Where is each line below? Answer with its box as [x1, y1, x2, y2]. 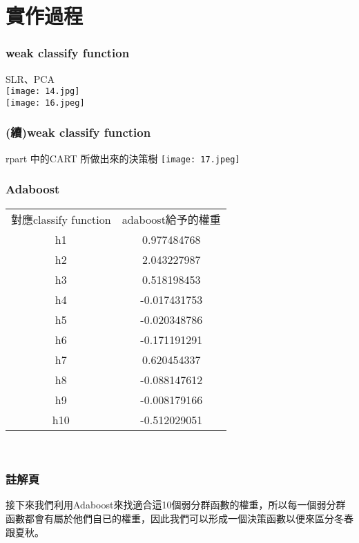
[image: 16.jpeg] [6, 97, 85, 108]
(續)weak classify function [6, 124, 151, 141]
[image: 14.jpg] [6, 86, 80, 97]
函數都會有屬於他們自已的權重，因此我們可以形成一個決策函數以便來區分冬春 [6, 511, 353, 525]
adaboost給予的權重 [122, 211, 221, 227]
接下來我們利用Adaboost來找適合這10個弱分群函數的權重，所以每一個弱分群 [6, 497, 346, 512]
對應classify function [11, 211, 111, 227]
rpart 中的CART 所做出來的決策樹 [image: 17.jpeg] [6, 151, 240, 165]
